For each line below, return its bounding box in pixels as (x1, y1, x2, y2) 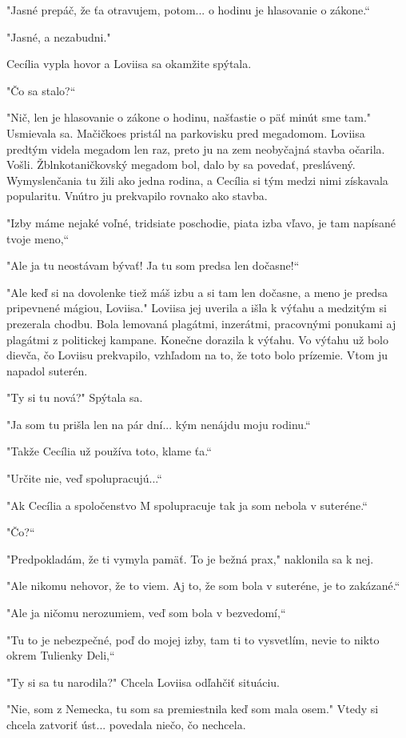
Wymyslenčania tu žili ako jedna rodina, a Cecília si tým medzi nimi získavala (6, 171, 388, 188)
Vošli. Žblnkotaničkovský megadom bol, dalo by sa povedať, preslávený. (6, 156, 356, 173)
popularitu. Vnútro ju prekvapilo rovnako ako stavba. (6, 187, 268, 204)
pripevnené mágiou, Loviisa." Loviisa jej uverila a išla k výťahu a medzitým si (6, 299, 387, 316)
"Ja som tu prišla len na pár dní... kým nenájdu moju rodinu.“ (6, 415, 311, 432)
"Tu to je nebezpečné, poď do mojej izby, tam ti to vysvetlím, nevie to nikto (6, 631, 380, 648)
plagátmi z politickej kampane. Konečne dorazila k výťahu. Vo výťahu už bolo (6, 331, 389, 347)
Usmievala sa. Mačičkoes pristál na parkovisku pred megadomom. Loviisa (6, 124, 365, 141)
